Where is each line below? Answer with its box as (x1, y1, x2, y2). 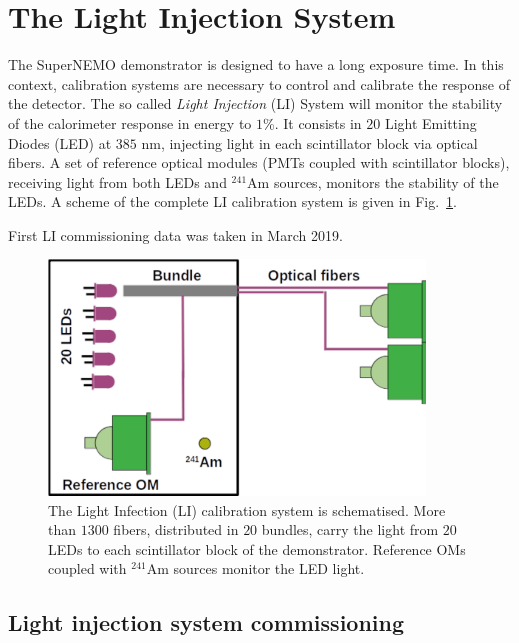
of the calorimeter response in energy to (8, 112, 252, 133)
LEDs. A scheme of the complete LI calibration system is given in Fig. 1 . (8, 191, 457, 212)
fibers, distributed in (113, 519, 239, 540)
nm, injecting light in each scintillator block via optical (141, 132, 478, 153)
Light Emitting (384, 112, 477, 133)
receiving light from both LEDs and (8, 171, 227, 192)
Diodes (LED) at (8, 132, 112, 153)
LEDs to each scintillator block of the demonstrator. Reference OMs (48, 538, 466, 559)
